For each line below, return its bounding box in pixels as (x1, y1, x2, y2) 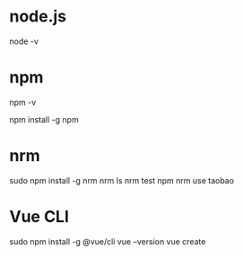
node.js (9, 6, 67, 27)
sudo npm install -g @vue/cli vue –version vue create (9, 235, 206, 247)
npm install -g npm (9, 114, 79, 124)
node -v (9, 36, 39, 47)
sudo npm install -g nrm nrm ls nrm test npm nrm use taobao (9, 175, 235, 185)
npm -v (9, 97, 37, 107)
